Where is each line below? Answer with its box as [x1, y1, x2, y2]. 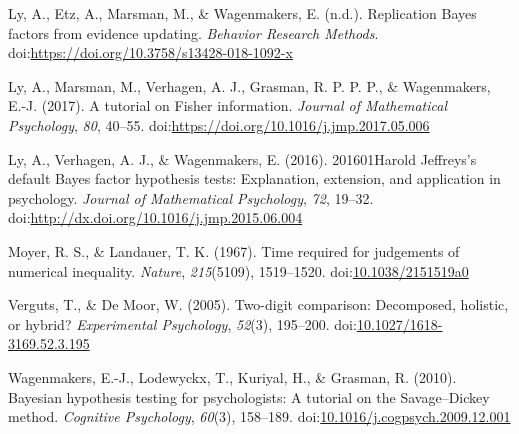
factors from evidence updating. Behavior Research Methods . [8, 22, 379, 43]
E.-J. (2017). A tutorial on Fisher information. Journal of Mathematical [8, 95, 447, 116]
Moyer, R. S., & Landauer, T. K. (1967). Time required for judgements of [8, 240, 460, 261]
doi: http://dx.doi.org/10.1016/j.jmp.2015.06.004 [8, 207, 303, 228]
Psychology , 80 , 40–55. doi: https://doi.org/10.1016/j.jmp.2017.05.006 [8, 114, 430, 135]
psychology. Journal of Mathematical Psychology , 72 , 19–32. [8, 187, 374, 208]
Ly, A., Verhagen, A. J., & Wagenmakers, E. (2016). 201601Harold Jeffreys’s [8, 148, 477, 169]
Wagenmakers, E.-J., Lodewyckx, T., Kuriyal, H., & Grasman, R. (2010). [8, 366, 457, 387]
